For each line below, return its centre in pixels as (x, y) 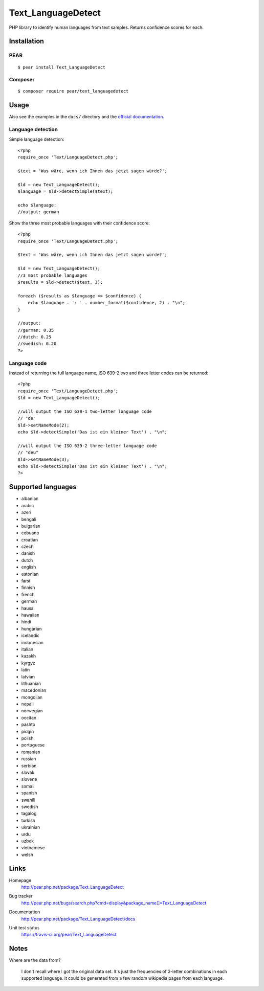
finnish (28, 587)
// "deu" (28, 453)
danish (28, 553)
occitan (29, 718)
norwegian (32, 711)
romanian (31, 752)
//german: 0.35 (36, 330)
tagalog (29, 813)
